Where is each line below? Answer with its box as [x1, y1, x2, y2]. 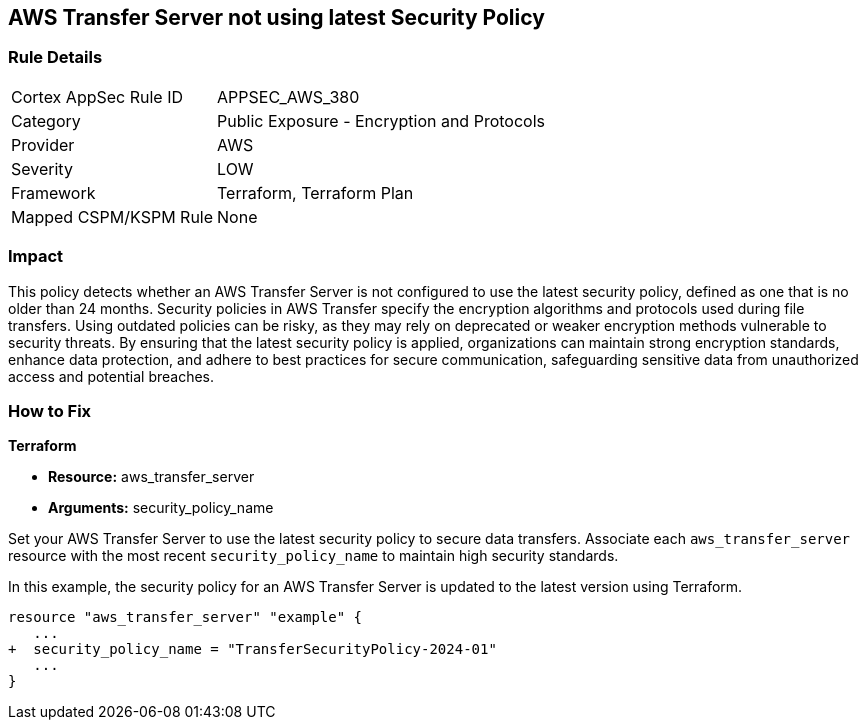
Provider [11, 134, 75, 155]
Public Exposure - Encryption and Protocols [217, 110, 545, 131]
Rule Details [8, 47, 103, 68]
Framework [11, 182, 96, 203]
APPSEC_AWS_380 [217, 86, 360, 107]
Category [11, 110, 81, 131]
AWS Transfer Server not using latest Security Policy [8, 5, 545, 30]
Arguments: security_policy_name [48, 499, 274, 517]
